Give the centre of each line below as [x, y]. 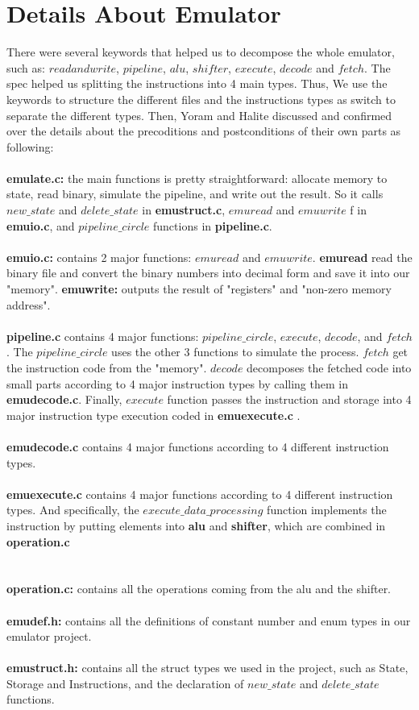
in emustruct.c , [184, 210]
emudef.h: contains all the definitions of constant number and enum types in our [209, 620]
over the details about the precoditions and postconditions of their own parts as [204, 131]
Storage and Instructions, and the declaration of [125, 683]
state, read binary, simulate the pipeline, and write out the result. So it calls [195, 194]
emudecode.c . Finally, [64, 399]
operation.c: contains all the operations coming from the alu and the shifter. [199, 589]
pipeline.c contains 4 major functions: [103, 336]
